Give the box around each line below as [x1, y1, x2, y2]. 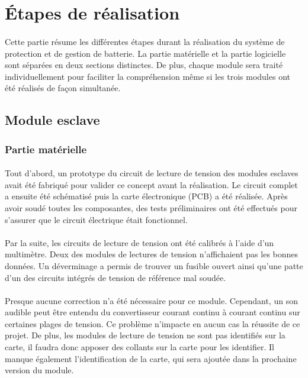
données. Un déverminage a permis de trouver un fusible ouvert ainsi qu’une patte [5, 259, 303, 272]
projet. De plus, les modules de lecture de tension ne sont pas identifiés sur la [5, 329, 285, 341]
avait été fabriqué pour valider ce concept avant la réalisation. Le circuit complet [5, 178, 298, 190]
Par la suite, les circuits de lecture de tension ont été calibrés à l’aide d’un [5, 236, 274, 248]
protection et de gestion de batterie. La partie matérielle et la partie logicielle [5, 47, 286, 59]
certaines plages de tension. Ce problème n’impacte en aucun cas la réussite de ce [5, 317, 300, 329]
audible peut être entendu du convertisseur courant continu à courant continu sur [5, 306, 300, 318]
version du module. [5, 364, 74, 376]
